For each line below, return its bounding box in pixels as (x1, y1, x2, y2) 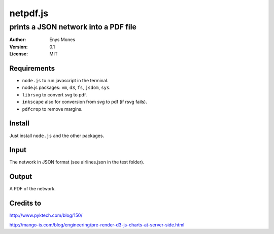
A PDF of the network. (9, 186, 56, 192)
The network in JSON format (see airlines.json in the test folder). (9, 159, 145, 165)
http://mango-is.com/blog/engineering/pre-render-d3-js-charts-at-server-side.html (9, 221, 185, 228)
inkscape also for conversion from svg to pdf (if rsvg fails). (22, 99, 147, 105)
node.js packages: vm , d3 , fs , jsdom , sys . (22, 84, 111, 91)
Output (9, 173, 32, 181)
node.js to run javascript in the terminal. (22, 78, 109, 84)
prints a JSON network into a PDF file (9, 22, 137, 31)
